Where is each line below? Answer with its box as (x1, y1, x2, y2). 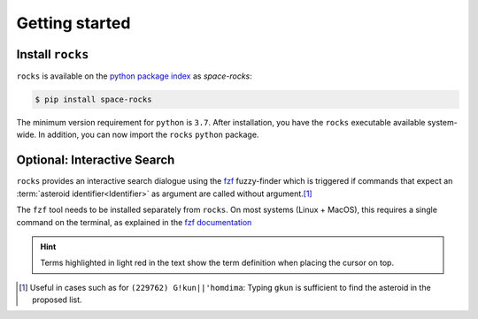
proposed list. (32, 294, 83, 305)
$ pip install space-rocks (35, 95, 152, 105)
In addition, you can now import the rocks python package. (38, 129, 259, 141)
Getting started (16, 13, 131, 33)
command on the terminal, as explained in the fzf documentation (16, 216, 252, 227)
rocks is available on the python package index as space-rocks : (16, 71, 252, 81)
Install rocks (16, 47, 89, 62)
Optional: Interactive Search (16, 153, 175, 168)
